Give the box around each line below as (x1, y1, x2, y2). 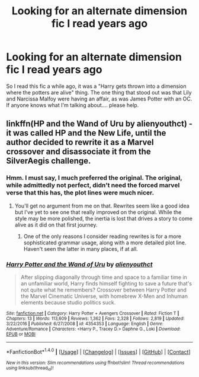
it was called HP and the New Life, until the (6, 128, 166, 138)
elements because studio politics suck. (20, 299, 116, 306)
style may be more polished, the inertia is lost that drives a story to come (14, 215, 192, 222)
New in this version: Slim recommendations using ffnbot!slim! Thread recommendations (6, 360, 185, 366)
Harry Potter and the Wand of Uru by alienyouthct (6, 260, 153, 268)
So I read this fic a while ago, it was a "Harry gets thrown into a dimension (6, 82, 187, 90)
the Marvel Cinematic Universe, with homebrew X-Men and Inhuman (20, 293, 188, 300)
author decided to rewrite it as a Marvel (6, 137, 154, 147)
